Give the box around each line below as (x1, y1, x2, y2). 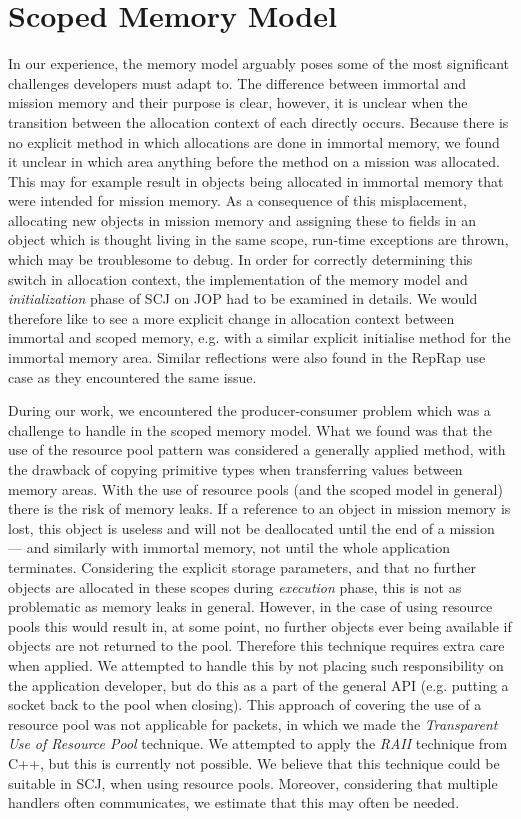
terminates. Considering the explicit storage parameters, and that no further (8, 556, 477, 577)
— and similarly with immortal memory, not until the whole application (8, 537, 451, 558)
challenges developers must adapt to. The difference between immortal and (8, 72, 467, 93)
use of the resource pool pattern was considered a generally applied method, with (8, 439, 506, 460)
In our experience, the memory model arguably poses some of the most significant (8, 53, 510, 74)
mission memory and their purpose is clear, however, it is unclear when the (8, 92, 468, 113)
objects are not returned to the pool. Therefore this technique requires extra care (8, 635, 505, 656)
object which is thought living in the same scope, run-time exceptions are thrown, (8, 229, 509, 250)
